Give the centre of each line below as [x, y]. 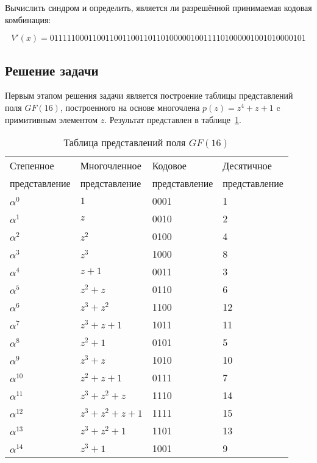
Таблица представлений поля [125, 143]
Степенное [32, 166]
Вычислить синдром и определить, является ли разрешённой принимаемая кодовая [158, 7]
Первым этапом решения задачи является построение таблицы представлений [149, 95]
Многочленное [111, 166]
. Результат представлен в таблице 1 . [173, 119]
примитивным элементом [52, 119]
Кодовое [169, 166]
